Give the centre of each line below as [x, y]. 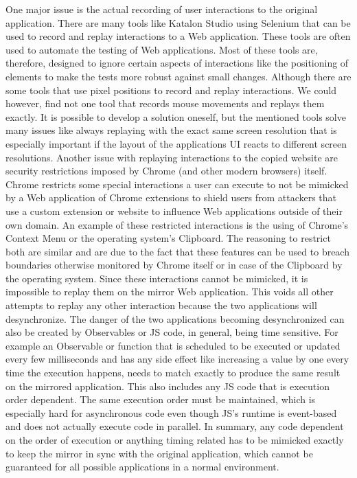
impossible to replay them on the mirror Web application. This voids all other [170, 292]
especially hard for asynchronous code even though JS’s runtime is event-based [171, 412]
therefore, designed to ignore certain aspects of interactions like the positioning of [177, 63]
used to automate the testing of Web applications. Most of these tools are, [162, 49]
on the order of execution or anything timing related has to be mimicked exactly [175, 440]
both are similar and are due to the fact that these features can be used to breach [177, 251]
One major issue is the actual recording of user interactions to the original [162, 9]
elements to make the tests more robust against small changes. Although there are [178, 76]
